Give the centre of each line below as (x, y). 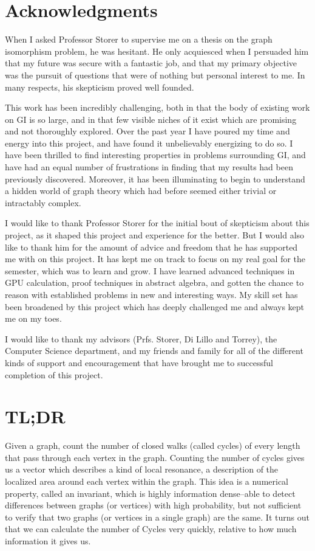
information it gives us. (48, 541)
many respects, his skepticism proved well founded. (100, 87)
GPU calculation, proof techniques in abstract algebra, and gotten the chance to (154, 282)
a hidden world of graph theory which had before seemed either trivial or (141, 191)
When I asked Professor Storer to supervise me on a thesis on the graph (139, 39)
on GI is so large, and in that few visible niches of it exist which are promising (151, 119)
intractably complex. (43, 202)
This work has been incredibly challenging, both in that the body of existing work (157, 107)
